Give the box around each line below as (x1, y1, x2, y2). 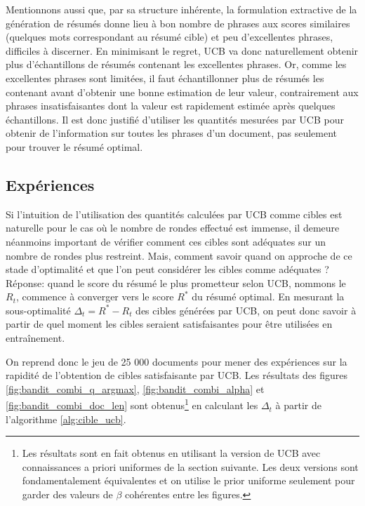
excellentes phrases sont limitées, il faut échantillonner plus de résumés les (6, 70, 324, 85)
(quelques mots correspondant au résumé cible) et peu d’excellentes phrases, (6, 29, 333, 44)
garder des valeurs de (22, 487, 113, 502)
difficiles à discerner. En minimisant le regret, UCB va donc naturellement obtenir (6, 43, 359, 58)
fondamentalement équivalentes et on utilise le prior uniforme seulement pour (22, 473, 355, 488)
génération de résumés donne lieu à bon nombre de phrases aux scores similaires (6, 15, 350, 30)
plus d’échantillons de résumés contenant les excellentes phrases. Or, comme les (6, 57, 347, 72)
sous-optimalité (6, 302, 71, 317)
